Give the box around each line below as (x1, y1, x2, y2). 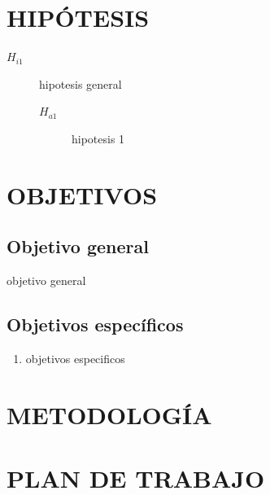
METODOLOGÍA (7, 397, 212, 431)
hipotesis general (39, 75, 122, 92)
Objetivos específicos (7, 312, 184, 337)
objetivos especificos (25, 349, 125, 366)
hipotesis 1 (72, 129, 125, 147)
